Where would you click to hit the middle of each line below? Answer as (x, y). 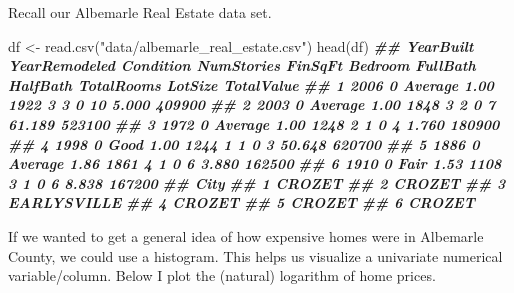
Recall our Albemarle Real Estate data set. (140, 12)
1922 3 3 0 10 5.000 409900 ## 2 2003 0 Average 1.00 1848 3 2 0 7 (252, 104)
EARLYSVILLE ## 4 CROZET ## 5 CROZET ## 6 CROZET (241, 202)
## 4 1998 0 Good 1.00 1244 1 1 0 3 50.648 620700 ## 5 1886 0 (244, 143)
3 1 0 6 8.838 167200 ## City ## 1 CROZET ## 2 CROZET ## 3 (257, 182)
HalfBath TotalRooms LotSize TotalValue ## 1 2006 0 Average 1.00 (251, 84)
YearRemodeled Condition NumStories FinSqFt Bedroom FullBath (242, 65)
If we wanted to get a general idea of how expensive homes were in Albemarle (246, 235)
